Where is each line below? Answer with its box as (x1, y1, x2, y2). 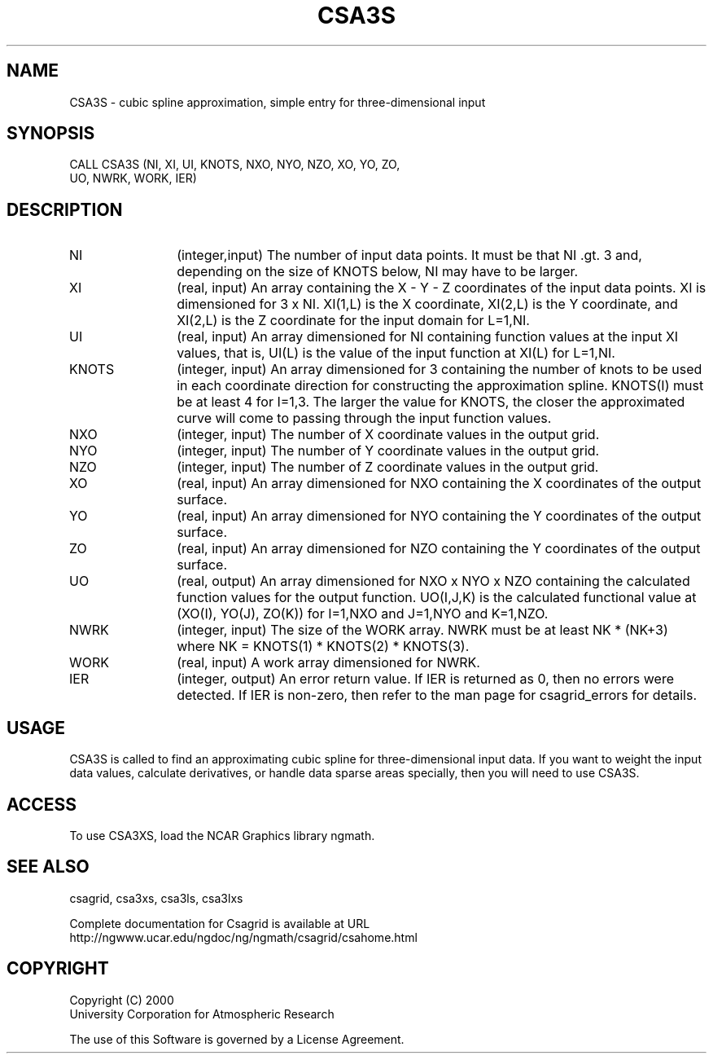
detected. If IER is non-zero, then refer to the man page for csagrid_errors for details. (177, 687, 698, 704)
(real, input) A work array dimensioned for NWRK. (177, 654, 480, 671)
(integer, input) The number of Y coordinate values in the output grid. (177, 442, 600, 460)
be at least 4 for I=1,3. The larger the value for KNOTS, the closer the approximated (177, 394, 685, 411)
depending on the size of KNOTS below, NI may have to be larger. (177, 263, 579, 280)
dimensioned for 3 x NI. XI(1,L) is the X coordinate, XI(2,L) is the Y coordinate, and (177, 296, 678, 313)
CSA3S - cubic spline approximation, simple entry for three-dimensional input (69, 95, 486, 109)
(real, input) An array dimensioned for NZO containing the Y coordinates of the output (177, 540, 701, 557)
